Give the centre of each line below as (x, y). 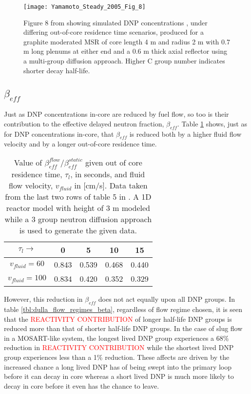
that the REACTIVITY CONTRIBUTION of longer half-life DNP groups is (118, 319)
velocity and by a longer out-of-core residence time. (80, 144)
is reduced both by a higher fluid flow (185, 134)
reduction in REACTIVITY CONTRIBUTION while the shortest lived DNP (119, 347)
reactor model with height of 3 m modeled (78, 208)
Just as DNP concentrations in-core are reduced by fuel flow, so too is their (116, 114)
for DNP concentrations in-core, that (59, 134)
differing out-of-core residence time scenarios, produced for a (114, 32)
